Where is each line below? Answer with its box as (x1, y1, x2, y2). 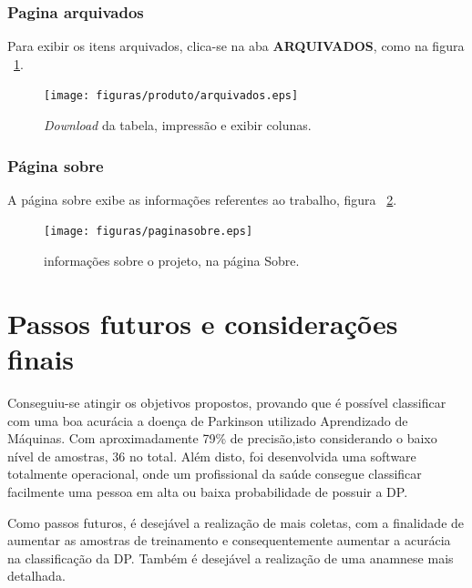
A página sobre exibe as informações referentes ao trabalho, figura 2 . (7, 189, 397, 208)
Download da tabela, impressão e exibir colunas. (44, 116, 312, 135)
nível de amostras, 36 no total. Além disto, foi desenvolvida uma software (7, 446, 416, 465)
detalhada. (7, 566, 66, 585)
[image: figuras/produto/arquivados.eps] (44, 89, 299, 103)
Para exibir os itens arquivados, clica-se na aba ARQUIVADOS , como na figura (7, 36, 465, 56)
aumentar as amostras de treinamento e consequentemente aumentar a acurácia (7, 531, 451, 550)
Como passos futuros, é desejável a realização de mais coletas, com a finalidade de (7, 512, 465, 532)
